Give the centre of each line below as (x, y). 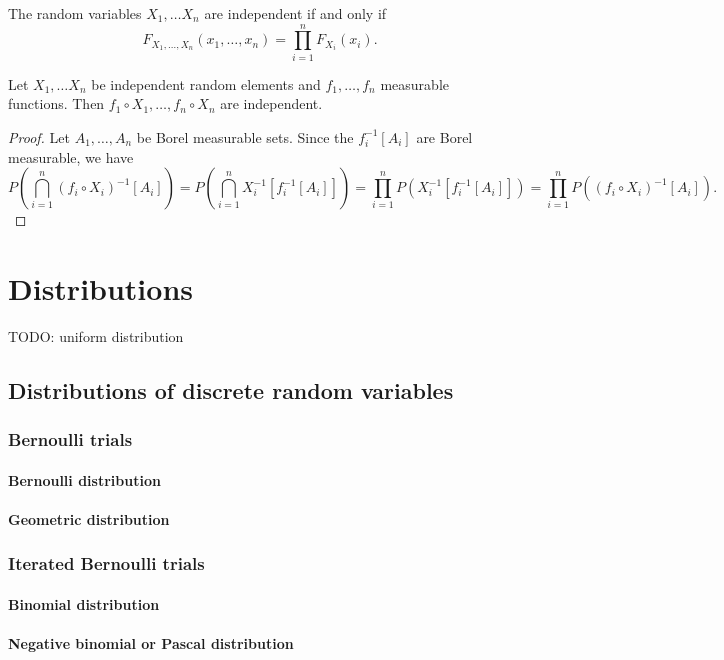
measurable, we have (71, 156)
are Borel (444, 136)
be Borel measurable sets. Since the (245, 136)
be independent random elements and (206, 83)
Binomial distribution (84, 603)
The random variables (75, 13)
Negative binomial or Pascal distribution (151, 643)
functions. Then (56, 103)
